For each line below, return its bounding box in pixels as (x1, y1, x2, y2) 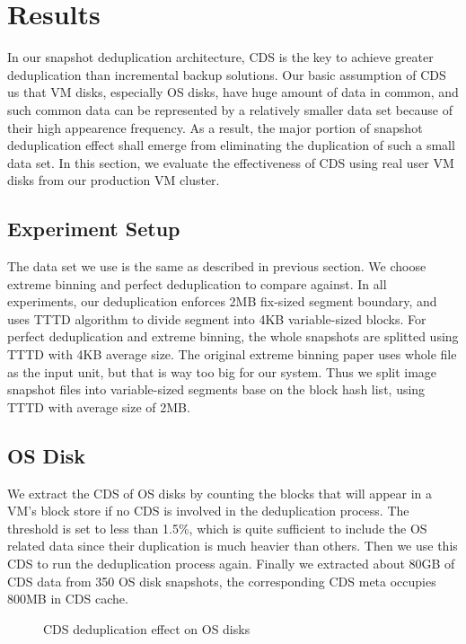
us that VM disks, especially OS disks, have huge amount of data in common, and (7, 83, 459, 101)
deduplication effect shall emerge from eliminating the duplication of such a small (7, 136, 455, 154)
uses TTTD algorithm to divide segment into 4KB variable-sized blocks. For (7, 309, 426, 328)
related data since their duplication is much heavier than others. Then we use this (7, 536, 458, 555)
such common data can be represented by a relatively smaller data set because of (7, 100, 453, 119)
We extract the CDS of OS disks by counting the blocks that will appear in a (7, 483, 433, 502)
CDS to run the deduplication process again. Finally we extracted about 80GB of (7, 554, 455, 572)
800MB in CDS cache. (7, 589, 128, 608)
